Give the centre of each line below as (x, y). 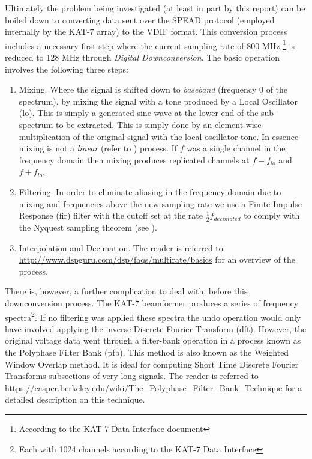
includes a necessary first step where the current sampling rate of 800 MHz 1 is (150, 44)
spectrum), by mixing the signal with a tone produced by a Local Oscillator (158, 101)
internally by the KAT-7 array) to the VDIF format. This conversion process (146, 32)
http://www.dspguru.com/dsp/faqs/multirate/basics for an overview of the (157, 259)
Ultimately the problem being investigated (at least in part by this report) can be (155, 8)
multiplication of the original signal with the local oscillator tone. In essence (159, 136)
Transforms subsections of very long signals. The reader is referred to (132, 376)
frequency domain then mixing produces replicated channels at (134, 160)
